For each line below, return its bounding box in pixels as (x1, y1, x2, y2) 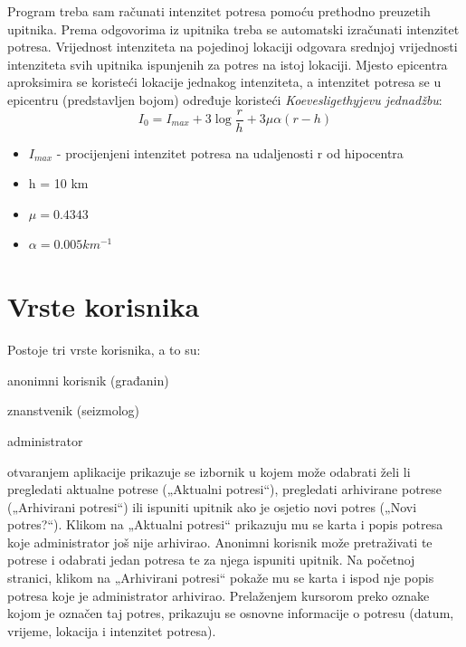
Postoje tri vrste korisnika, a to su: (7, 340, 201, 359)
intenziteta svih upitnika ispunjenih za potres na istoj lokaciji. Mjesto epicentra (7, 54, 448, 73)
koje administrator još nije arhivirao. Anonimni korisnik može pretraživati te (7, 532, 433, 551)
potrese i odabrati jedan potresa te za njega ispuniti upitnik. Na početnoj (7, 550, 415, 569)
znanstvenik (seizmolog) (7, 401, 139, 420)
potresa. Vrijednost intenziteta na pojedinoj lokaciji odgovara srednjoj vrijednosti (7, 37, 458, 56)
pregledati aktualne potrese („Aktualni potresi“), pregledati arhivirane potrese (7, 480, 442, 499)
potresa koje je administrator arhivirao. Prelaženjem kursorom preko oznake (7, 585, 430, 604)
